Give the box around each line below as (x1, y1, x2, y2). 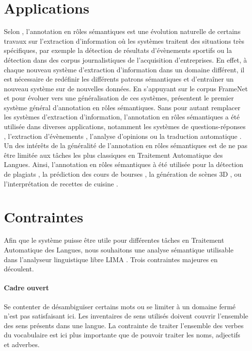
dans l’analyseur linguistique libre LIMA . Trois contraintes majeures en (4, 254, 218, 264)
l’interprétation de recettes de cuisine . (4, 178, 118, 188)
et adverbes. (4, 339, 40, 349)
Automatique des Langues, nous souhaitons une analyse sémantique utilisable (4, 244, 234, 254)
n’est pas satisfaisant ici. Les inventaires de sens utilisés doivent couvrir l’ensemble (4, 311, 249, 321)
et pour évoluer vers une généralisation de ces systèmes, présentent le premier (4, 93, 234, 103)
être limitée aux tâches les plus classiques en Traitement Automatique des (4, 150, 223, 160)
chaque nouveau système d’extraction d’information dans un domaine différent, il (4, 64, 245, 74)
